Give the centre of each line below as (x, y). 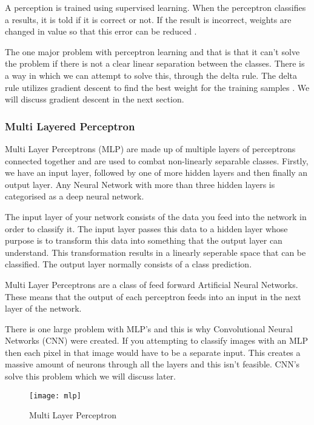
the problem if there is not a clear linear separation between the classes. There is (155, 63)
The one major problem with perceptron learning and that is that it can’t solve (152, 51)
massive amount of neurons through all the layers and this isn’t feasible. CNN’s (152, 364)
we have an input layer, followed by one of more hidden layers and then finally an (156, 172)
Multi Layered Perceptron (70, 126)
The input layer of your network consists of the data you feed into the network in (156, 216)
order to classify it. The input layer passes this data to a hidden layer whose (146, 228)
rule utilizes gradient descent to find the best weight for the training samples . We (157, 87)
